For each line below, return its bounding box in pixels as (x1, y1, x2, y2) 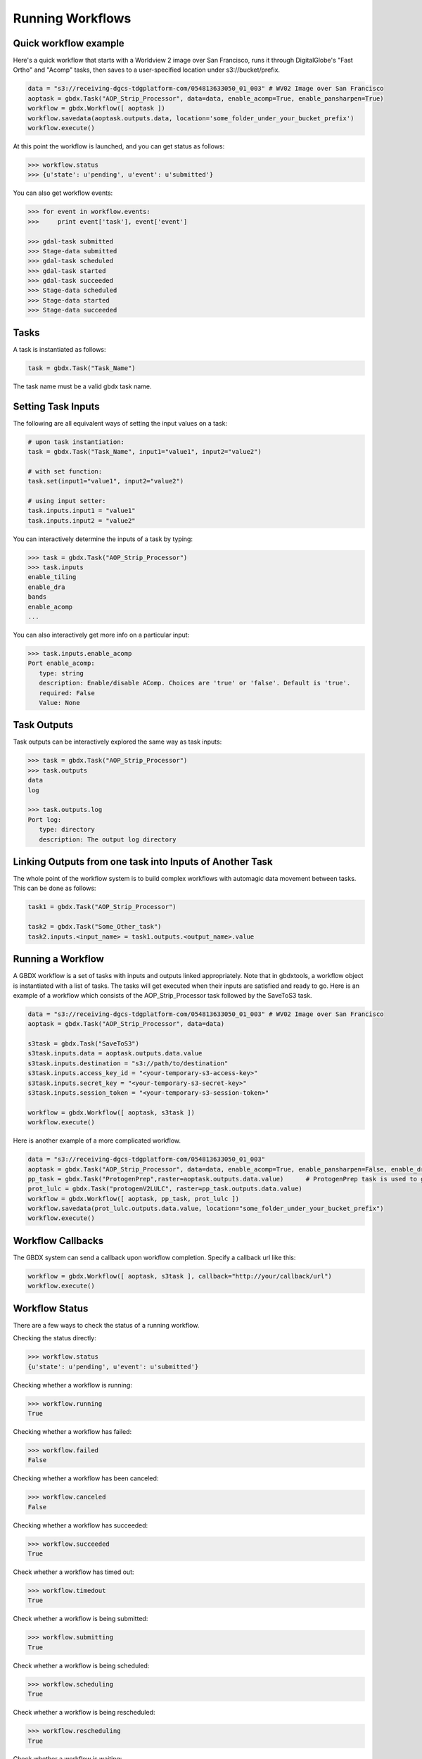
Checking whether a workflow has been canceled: (13, 1474, 159, 1482)
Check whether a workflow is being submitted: (13, 1615, 148, 1623)
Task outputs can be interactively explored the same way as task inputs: (13, 737, 222, 746)
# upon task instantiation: (27, 438, 124, 446)
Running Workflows (13, 11, 132, 26)
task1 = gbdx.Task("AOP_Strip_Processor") (27, 903, 177, 911)
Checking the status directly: (13, 1334, 96, 1342)
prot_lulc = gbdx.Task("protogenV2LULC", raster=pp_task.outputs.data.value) (27, 1185, 302, 1193)
